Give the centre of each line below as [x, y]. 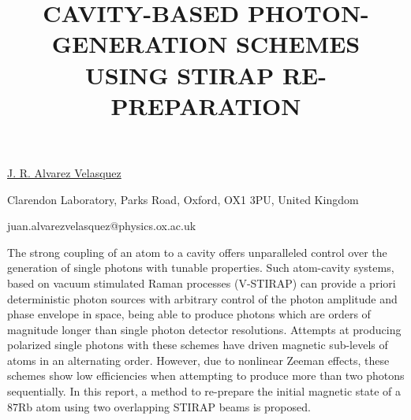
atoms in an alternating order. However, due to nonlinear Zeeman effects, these [198, 360]
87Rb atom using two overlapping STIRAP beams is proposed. [159, 406]
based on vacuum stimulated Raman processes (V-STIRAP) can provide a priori [202, 282]
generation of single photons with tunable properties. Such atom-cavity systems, [201, 268]
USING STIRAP [180, 74]
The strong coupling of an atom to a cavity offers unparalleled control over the [197, 252]
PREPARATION [206, 105]
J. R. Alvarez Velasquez [64, 172]
